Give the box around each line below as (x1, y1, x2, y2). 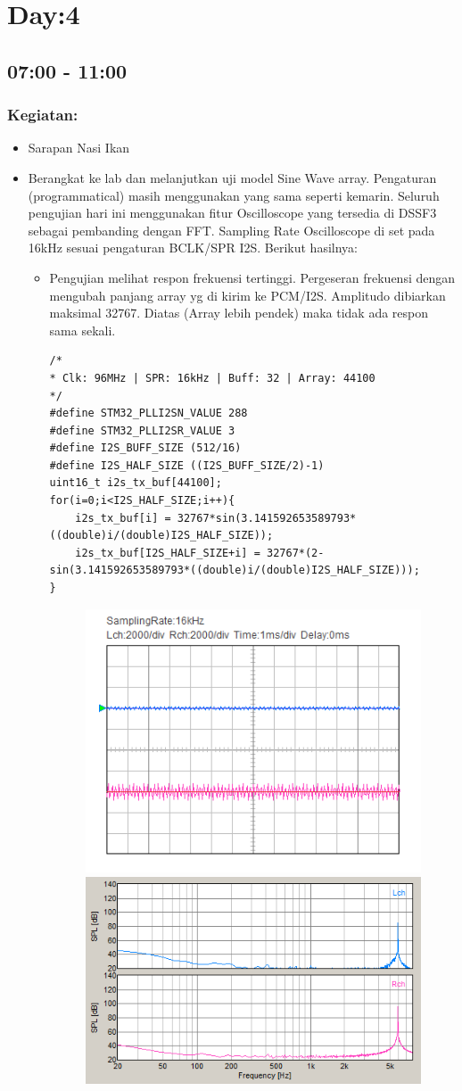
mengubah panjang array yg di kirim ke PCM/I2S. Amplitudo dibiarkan (49, 285, 446, 304)
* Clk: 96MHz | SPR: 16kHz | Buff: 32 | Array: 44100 (49, 371, 375, 384)
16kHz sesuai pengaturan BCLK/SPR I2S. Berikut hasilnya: (28, 238, 358, 257)
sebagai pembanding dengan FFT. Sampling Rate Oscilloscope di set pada (28, 220, 435, 239)
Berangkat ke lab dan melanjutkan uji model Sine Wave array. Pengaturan (28, 168, 437, 186)
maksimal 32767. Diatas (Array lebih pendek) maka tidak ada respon (49, 303, 429, 322)
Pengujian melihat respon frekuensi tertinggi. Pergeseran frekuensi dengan (49, 268, 456, 286)
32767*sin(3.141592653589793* (177, 511, 357, 525)
